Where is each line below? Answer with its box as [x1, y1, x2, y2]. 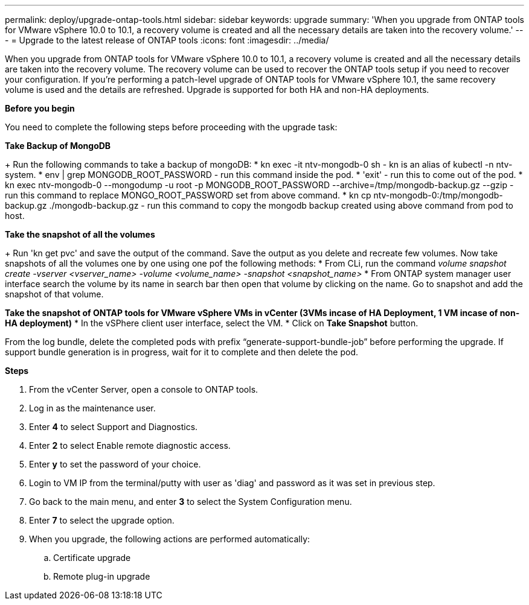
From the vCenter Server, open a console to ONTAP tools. [29, 384, 258, 394]
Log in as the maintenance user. [29, 403, 156, 413]
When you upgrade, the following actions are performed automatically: [29, 534, 310, 544]
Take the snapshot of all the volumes [5, 229, 155, 239]
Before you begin [5, 103, 75, 113]
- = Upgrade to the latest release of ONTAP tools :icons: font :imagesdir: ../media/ [5, 35, 329, 45]
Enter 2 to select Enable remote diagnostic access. [29, 440, 231, 451]
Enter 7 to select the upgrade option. [29, 515, 175, 525]
